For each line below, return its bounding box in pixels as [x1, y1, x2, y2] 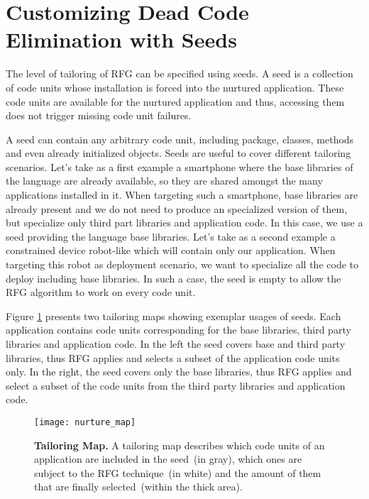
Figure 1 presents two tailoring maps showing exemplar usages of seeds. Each [6, 308, 341, 323]
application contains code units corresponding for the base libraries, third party [6, 322, 351, 337]
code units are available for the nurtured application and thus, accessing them [6, 94, 345, 109]
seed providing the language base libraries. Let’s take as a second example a [6, 229, 336, 243]
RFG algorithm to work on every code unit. [6, 285, 196, 300]
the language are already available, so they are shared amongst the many [6, 173, 323, 188]
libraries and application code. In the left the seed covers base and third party [6, 336, 346, 351]
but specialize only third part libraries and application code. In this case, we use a [6, 215, 363, 230]
